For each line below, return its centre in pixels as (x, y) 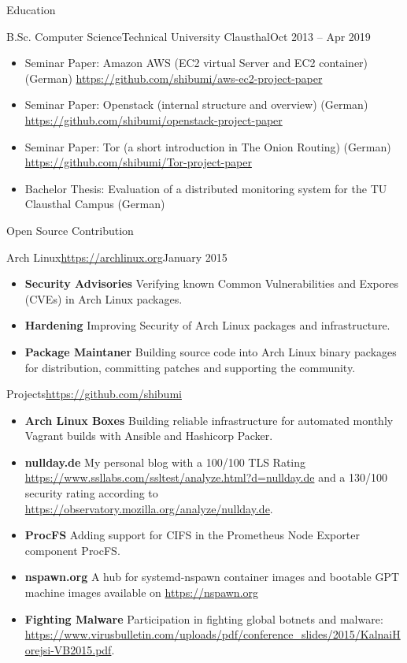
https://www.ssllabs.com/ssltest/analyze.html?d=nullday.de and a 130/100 (206, 477)
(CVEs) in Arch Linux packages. (104, 298)
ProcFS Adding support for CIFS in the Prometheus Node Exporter (192, 535)
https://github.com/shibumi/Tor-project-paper (138, 162)
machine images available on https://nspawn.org (142, 592)
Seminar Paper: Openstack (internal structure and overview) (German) (196, 104)
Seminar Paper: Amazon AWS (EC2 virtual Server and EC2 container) (196, 63)
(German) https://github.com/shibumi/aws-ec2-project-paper (174, 78)
